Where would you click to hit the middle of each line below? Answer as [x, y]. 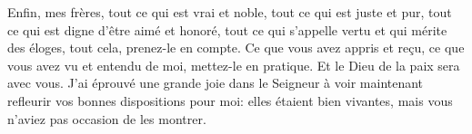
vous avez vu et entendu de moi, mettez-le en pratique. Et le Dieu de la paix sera [234, 65]
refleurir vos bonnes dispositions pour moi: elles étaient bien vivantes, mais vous [230, 100]
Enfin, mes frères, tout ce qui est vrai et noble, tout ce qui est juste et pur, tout [230, 12]
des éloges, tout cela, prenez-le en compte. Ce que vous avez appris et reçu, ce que [236, 48]
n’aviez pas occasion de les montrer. [107, 118]
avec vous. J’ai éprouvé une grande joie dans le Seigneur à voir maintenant [216, 83]
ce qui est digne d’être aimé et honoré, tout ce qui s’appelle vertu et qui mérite [227, 29]
